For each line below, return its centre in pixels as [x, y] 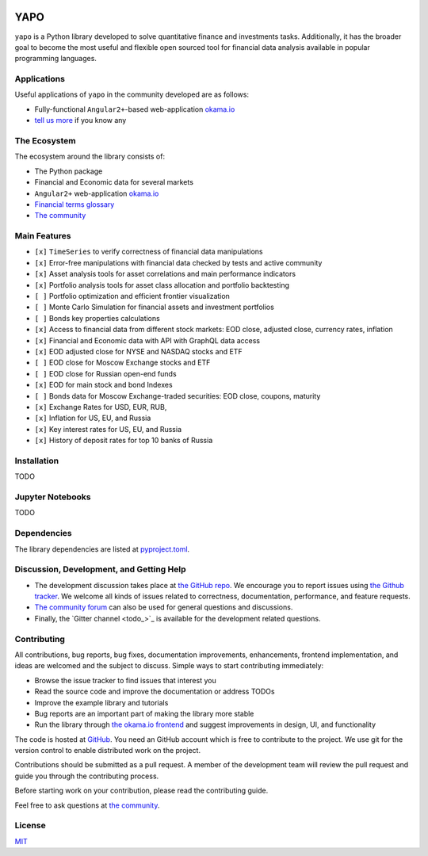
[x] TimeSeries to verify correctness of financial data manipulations [149, 252]
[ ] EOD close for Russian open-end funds [106, 373]
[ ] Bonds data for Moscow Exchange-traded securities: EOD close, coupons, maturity [178, 396]
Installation [37, 460]
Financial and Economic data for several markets [114, 182]
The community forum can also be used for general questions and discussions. [164, 607]
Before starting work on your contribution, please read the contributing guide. [141, 791]
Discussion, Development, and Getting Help [100, 569]
